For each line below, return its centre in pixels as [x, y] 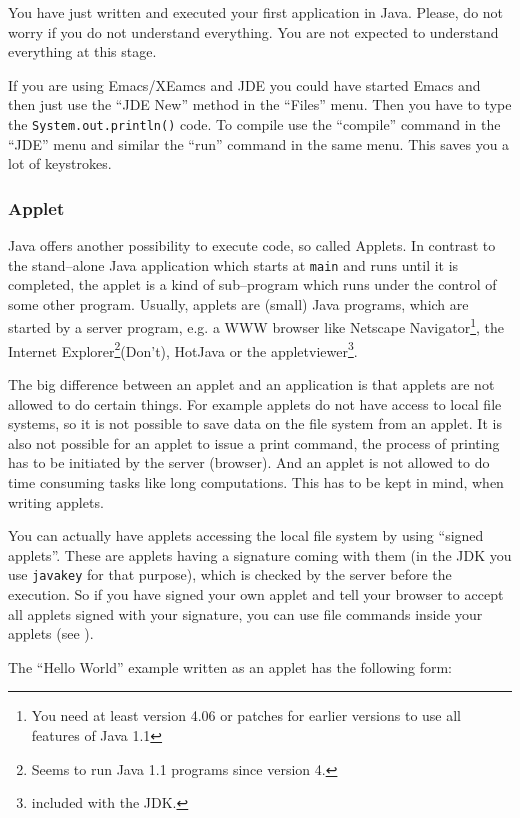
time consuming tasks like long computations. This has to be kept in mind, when [256, 481]
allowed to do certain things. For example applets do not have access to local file [255, 403]
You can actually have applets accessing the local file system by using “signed [246, 535]
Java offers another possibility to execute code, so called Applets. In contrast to [252, 245]
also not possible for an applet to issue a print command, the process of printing [254, 442]
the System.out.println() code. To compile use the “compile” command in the [254, 123]
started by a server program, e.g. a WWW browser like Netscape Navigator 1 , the [256, 326]
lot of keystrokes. [60, 163]
